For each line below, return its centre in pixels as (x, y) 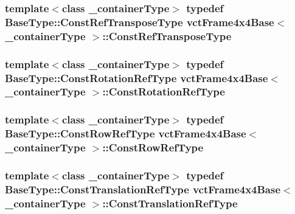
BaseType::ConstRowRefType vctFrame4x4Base (126, 133)
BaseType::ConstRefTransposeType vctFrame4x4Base (140, 22)
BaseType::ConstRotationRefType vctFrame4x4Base (137, 78)
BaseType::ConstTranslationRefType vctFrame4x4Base (143, 189)
